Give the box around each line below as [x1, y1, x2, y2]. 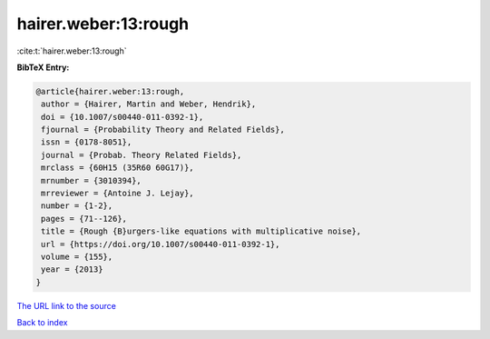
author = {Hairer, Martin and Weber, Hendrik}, [41, 99, 257, 109]
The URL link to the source [16, 300, 117, 311]
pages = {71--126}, [41, 214, 127, 224]
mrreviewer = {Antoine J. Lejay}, [41, 188, 194, 199]
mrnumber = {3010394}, [41, 175, 142, 185]
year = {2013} [41, 264, 103, 274]
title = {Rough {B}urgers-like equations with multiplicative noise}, [41, 226, 362, 236]
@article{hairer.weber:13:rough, [35, 86, 185, 96]
